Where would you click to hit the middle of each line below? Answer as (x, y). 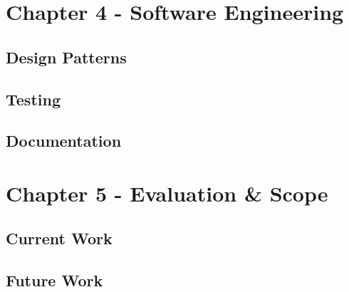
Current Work (59, 238)
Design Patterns (66, 57)
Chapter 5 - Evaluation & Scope (167, 193)
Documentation (64, 141)
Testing (33, 99)
